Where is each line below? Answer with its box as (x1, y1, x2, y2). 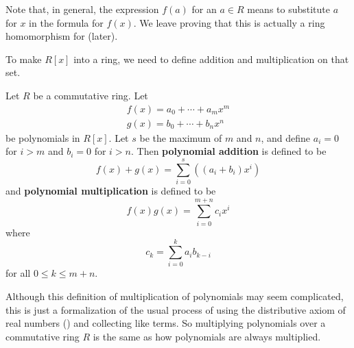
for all (5, 266, 31, 280)
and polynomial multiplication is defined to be (5, 183, 216, 197)
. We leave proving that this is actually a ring (133, 15, 325, 29)
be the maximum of (139, 130, 222, 145)
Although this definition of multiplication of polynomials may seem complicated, (5, 288, 344, 303)
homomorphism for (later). (5, 29, 118, 43)
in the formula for (29, 15, 104, 29)
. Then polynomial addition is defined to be (131, 144, 327, 158)
